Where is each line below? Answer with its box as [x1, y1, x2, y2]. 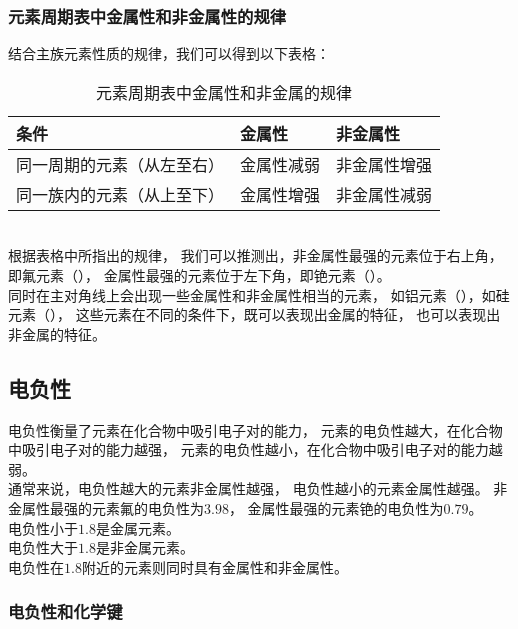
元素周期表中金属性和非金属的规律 [96, 80, 353, 104]
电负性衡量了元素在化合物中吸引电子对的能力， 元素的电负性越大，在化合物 [8, 419, 503, 440]
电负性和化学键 [8, 599, 123, 624]
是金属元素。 [95, 517, 180, 538]
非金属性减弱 [336, 182, 433, 206]
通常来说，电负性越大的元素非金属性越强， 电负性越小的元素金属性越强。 [8, 478, 489, 499]
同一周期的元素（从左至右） [16, 152, 225, 176]
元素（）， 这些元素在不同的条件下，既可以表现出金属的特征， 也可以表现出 [8, 304, 501, 325]
